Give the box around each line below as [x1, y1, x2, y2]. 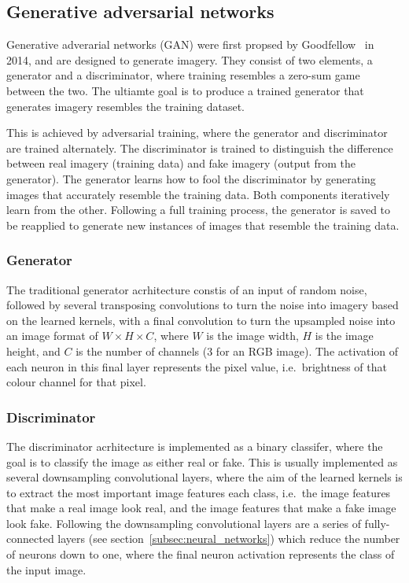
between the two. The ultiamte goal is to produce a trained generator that [6, 82, 364, 98]
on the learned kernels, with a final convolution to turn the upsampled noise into [6, 312, 396, 328]
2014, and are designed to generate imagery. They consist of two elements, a [6, 51, 373, 68]
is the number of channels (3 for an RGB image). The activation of [76, 342, 398, 359]
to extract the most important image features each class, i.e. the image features [6, 484, 391, 500]
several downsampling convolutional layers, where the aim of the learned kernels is [6, 469, 403, 485]
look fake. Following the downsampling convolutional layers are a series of [6, 515, 361, 531]
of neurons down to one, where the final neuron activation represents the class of [6, 546, 395, 563]
